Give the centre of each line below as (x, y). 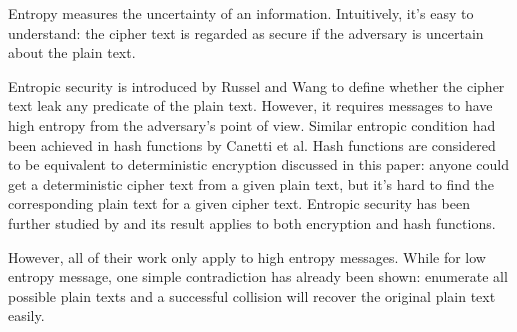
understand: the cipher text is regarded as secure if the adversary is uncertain (246, 32)
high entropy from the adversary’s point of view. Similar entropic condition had (252, 124)
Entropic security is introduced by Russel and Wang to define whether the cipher (256, 85)
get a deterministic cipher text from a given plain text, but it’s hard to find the (251, 183)
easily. (26, 315)
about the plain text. (72, 52)
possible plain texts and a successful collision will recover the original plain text (252, 295)
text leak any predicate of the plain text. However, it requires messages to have (250, 105)
